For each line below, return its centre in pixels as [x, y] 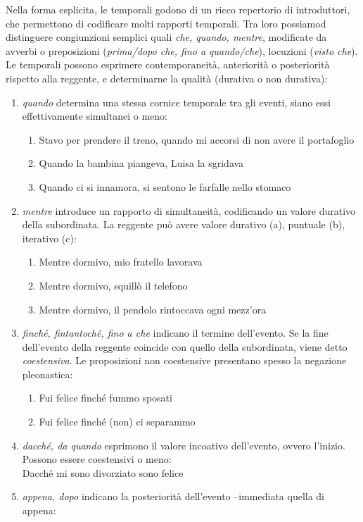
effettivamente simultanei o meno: [95, 116]
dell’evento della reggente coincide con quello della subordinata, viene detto [185, 346]
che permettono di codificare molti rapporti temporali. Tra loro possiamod [166, 23]
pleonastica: [47, 374]
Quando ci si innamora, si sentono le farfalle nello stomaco [165, 186]
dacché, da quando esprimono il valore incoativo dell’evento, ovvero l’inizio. [184, 445]
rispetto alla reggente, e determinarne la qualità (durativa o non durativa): [167, 78]
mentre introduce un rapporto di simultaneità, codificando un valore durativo [189, 210]
